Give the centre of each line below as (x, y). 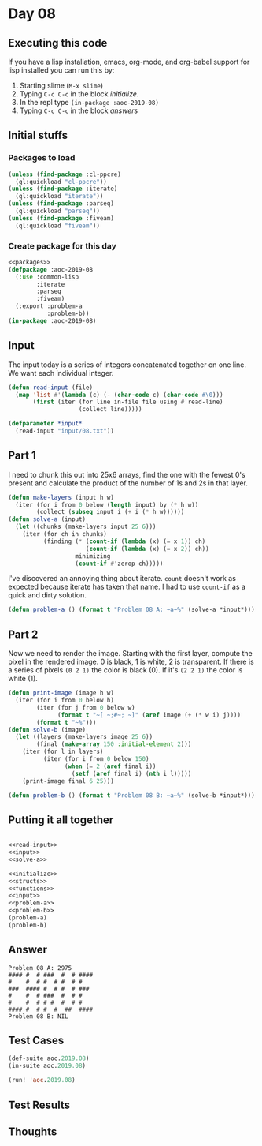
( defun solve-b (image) (47, 730)
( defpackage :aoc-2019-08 (50, 269)
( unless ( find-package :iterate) (63, 189)
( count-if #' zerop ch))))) (119, 564)
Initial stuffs (38, 135)
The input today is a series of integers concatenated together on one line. (127, 365)
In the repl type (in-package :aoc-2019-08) (89, 102)
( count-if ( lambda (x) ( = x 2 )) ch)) (148, 549)
